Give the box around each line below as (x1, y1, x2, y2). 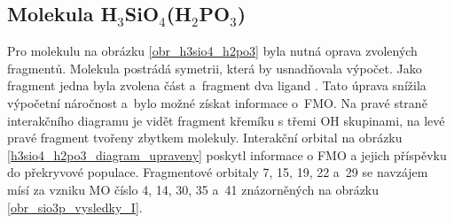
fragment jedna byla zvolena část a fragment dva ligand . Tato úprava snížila (7, 76, 427, 95)
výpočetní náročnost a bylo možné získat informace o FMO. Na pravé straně (7, 93, 427, 111)
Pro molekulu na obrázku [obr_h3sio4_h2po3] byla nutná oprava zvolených (7, 42, 418, 60)
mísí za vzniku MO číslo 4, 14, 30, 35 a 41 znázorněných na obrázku (7, 180, 380, 198)
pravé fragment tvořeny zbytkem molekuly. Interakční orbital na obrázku (7, 128, 403, 147)
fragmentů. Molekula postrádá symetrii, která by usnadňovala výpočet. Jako (7, 58, 422, 77)
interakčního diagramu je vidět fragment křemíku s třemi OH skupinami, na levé (7, 111, 445, 129)
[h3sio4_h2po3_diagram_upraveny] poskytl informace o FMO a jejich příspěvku (7, 145, 447, 164)
